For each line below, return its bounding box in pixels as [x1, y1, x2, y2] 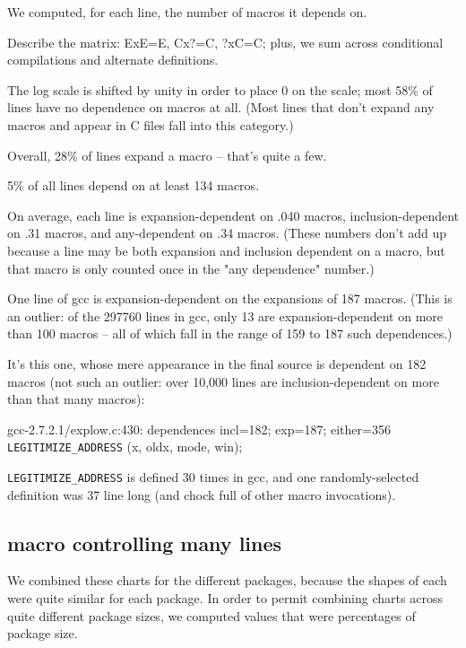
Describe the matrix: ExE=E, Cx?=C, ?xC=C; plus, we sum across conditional [7, 32, 444, 51]
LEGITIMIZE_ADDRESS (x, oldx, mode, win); [7, 437, 243, 456]
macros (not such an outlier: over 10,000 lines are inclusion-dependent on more [7, 372, 439, 390]
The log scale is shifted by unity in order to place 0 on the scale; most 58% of [7, 80, 433, 99]
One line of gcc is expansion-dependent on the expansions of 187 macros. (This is [7, 289, 453, 308]
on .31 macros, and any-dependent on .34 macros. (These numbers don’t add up [7, 223, 447, 242]
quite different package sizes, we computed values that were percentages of [7, 606, 416, 625]
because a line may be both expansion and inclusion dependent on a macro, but [7, 241, 445, 259]
